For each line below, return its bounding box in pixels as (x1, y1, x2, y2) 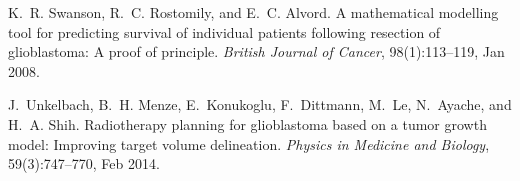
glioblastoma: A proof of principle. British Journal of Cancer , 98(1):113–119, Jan (8, 41, 505, 62)
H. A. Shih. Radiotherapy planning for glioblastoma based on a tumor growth (8, 113, 487, 134)
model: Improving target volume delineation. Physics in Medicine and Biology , (8, 133, 490, 154)
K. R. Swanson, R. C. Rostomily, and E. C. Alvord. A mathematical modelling (8, 2, 499, 22)
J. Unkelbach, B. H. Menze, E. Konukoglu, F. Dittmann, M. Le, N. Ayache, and (8, 94, 512, 115)
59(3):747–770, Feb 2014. (8, 153, 160, 174)
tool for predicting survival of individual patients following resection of (8, 21, 441, 42)
